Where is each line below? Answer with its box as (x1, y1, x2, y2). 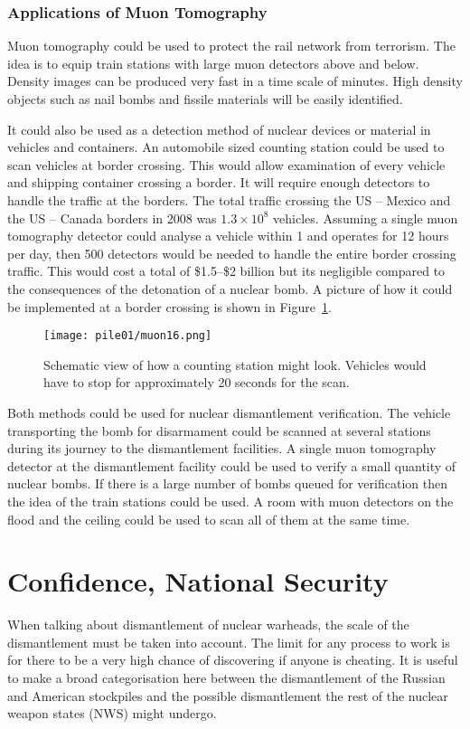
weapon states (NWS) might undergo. (7, 704, 217, 723)
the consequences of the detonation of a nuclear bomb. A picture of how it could (7, 279, 453, 298)
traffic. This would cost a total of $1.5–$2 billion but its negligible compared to (7, 261, 446, 280)
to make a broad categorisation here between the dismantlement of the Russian (7, 668, 446, 687)
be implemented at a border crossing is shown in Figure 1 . (7, 297, 332, 316)
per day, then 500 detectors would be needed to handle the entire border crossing (7, 243, 456, 262)
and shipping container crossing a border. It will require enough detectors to (7, 173, 430, 192)
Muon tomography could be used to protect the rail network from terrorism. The (7, 36, 456, 55)
